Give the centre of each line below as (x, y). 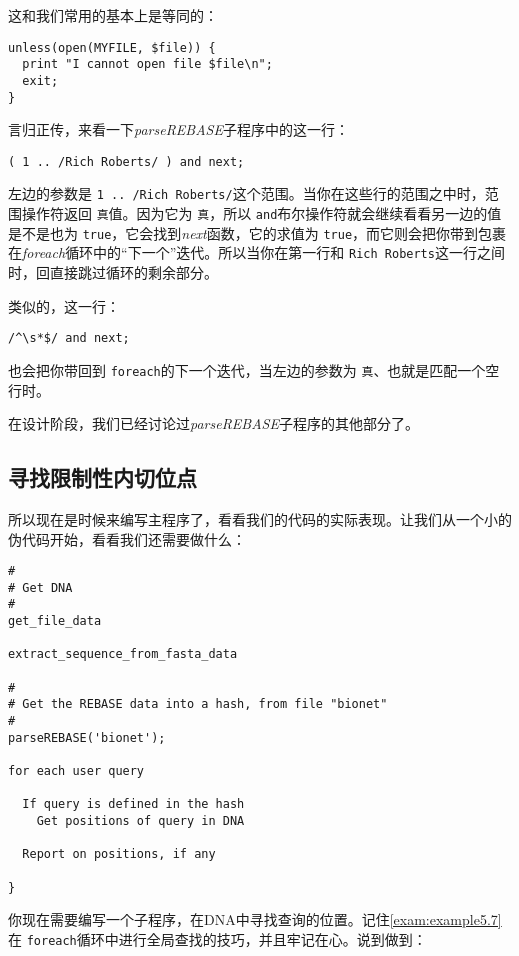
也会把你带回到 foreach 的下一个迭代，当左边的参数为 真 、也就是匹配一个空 (254, 369)
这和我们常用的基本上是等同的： (113, 15)
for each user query (76, 771)
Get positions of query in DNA (140, 821)
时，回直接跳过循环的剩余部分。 (113, 272)
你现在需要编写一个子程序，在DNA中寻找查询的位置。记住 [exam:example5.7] (255, 919)
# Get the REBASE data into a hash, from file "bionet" (198, 704)
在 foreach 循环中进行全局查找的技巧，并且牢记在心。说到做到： (217, 938)
